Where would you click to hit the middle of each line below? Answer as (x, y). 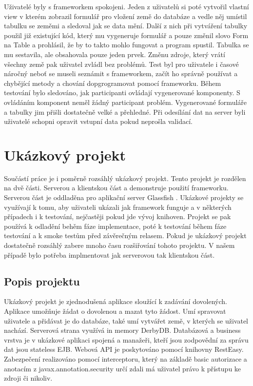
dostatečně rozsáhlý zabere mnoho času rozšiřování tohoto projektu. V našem (119, 245)
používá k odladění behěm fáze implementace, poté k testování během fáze (115, 226)
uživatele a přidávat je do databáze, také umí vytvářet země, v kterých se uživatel (126, 320)
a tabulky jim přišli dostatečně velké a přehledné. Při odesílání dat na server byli (125, 112)
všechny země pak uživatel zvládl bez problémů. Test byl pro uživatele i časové (121, 64)
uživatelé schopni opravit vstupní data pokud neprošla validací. (98, 121)
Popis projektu (42, 281)
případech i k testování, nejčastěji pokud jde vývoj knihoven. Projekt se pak (117, 216)
